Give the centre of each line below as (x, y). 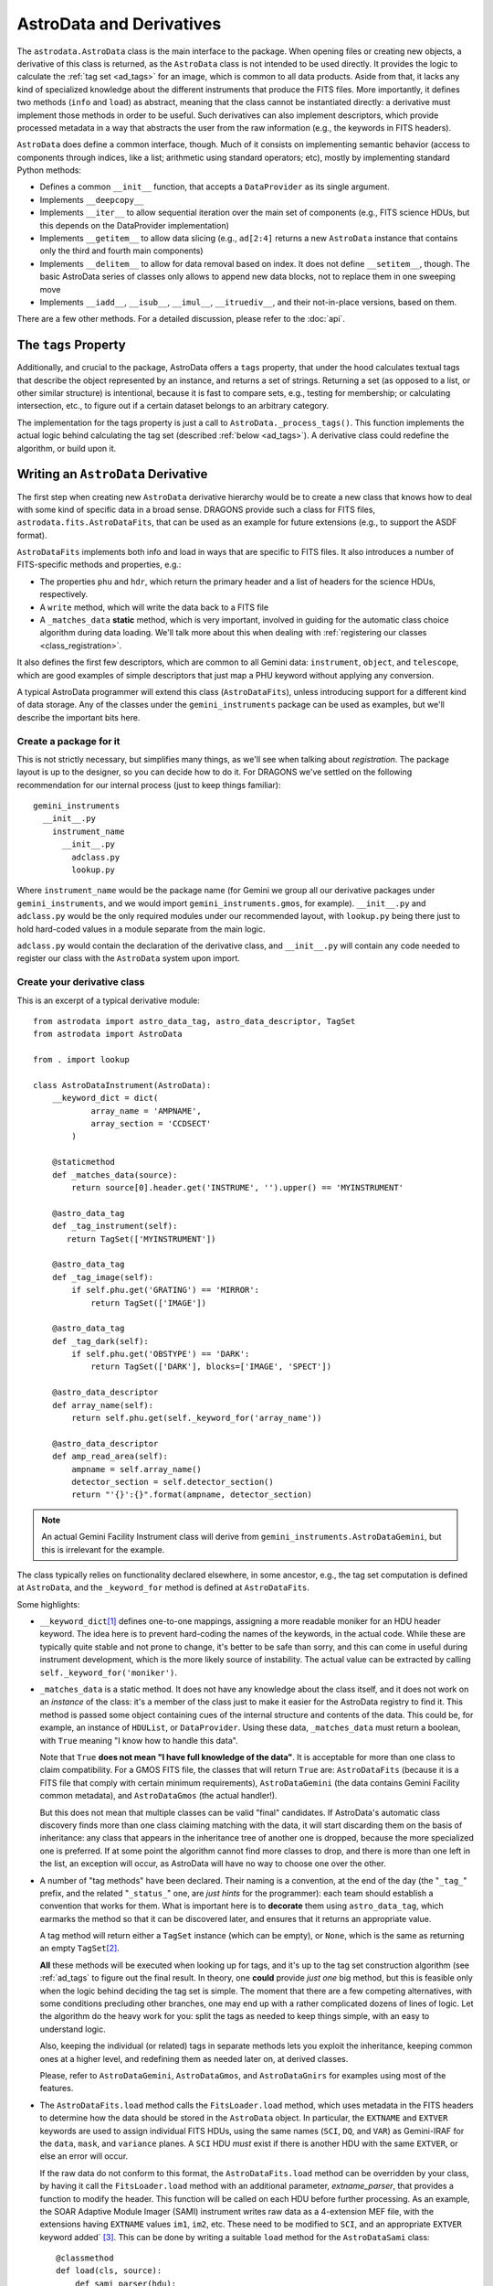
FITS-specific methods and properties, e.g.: (99, 565)
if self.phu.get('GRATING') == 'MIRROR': (166, 1290)
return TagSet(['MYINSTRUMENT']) (142, 1239)
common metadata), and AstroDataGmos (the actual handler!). (158, 1796)
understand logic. (73, 2029)
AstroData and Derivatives (119, 24)
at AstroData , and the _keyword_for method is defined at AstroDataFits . (163, 1587)
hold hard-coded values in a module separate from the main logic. (141, 929)
